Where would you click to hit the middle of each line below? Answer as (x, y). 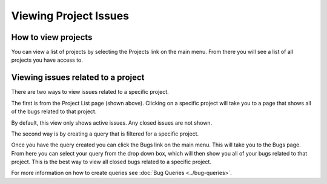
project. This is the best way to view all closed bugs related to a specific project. (111, 162)
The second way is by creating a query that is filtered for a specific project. (105, 134)
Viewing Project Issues (70, 16)
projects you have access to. (47, 60)
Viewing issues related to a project (78, 78)
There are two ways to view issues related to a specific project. (90, 92)
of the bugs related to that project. (54, 111)
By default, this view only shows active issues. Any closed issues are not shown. (112, 123)
